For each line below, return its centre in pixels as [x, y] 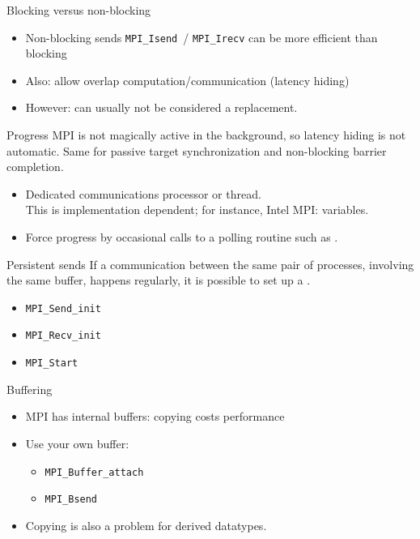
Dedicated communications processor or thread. [143, 193]
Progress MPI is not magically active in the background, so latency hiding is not [206, 135]
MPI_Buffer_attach [94, 472]
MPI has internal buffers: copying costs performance [155, 416]
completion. [35, 167]
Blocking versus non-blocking [79, 10]
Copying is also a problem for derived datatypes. [146, 525]
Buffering [30, 389]
